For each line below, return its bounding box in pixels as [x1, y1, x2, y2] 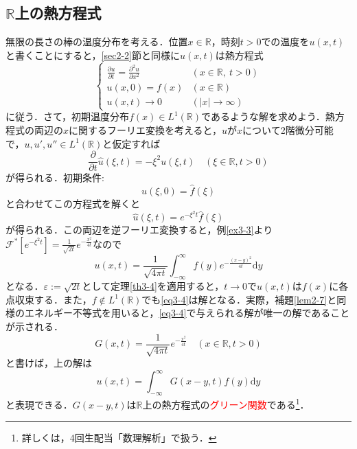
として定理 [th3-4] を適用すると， [82, 279, 224, 293]
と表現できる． [5, 397, 73, 411]
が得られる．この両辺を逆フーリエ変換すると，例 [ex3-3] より [5, 222, 273, 237]
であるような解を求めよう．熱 [201, 109, 335, 124]
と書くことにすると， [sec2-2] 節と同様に [5, 47, 180, 62]
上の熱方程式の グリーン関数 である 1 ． [142, 395, 310, 411]
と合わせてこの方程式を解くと [5, 196, 140, 211]
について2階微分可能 [242, 122, 334, 137]
